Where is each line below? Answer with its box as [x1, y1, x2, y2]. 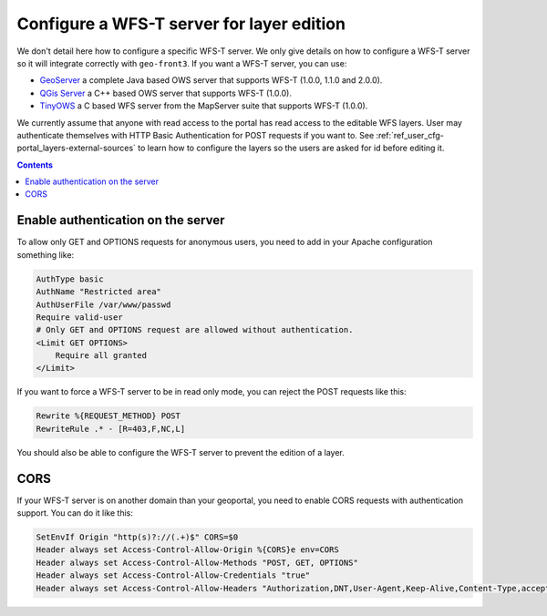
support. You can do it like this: [16, 508, 134, 518]
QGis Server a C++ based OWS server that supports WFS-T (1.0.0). [39, 87, 292, 98]
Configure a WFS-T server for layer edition [16, 14, 346, 34]
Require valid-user [36, 312, 123, 323]
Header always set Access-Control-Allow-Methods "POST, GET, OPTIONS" [36, 557, 359, 568]
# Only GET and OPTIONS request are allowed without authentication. [36, 324, 354, 335]
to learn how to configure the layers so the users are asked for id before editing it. [138, 142, 445, 154]
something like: [16, 249, 75, 260]
